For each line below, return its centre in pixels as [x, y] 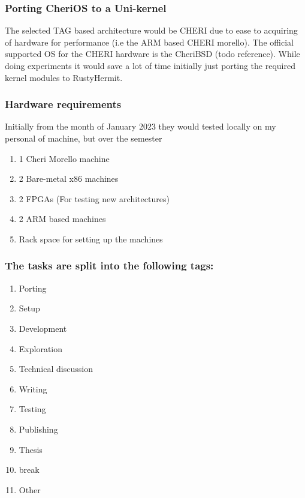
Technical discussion [56, 369]
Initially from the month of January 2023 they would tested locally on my [141, 126]
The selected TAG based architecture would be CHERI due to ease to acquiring [151, 30]
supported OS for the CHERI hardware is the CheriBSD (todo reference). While [152, 54]
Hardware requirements [63, 104]
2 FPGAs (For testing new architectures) [94, 198]
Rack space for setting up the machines [91, 238]
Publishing [38, 429]
